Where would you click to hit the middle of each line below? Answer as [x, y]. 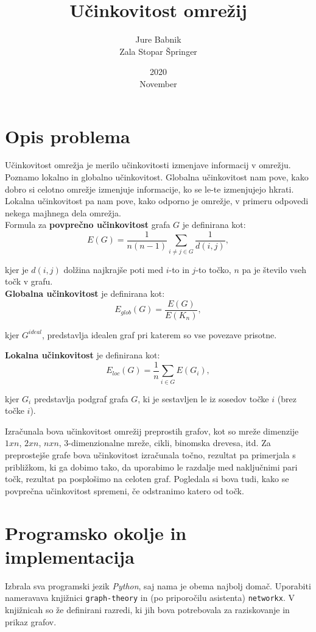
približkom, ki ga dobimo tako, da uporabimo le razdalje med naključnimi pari [151, 467]
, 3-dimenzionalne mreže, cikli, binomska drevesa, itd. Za [165, 443]
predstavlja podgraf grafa [81, 398]
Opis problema [68, 136]
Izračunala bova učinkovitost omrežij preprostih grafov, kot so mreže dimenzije [152, 431]
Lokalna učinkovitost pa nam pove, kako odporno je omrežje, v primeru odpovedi [157, 201]
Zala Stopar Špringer [158, 51]
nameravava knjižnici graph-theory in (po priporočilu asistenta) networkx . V [150, 598]
